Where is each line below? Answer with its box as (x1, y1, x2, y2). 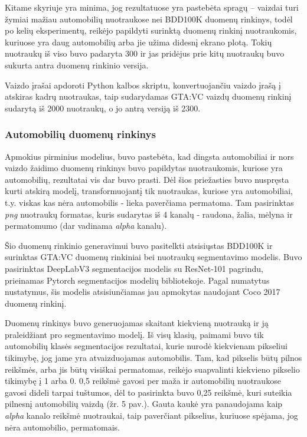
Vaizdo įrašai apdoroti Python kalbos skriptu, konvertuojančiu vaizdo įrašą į (5, 78, 281, 91)
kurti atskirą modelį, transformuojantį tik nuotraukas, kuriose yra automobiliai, (5, 185, 293, 197)
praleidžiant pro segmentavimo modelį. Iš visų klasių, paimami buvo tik (5, 328, 264, 340)
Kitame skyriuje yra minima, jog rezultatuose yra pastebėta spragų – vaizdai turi (5, 1, 299, 13)
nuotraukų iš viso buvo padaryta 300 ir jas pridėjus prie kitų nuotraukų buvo (5, 47, 285, 60)
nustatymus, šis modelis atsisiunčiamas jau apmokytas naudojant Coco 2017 (5, 285, 280, 298)
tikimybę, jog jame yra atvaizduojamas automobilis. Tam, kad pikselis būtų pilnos (5, 351, 302, 364)
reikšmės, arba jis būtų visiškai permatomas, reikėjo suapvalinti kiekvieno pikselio (5, 363, 300, 375)
